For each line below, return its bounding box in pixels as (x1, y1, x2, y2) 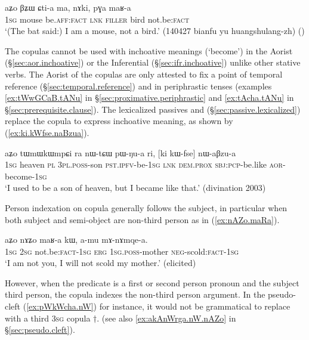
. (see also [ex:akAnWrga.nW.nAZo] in (97, 311, 236, 324)
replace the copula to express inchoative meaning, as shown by (5, 115, 233, 127)
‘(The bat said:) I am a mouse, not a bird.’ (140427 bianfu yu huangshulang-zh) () (5, 24, 305, 37)
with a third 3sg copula (5, 311, 91, 324)
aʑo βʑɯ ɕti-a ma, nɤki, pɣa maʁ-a (5, 1, 131, 13)
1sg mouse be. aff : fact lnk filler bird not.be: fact (5, 13, 190, 25)
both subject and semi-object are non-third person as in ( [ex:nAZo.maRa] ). (5, 213, 280, 225)
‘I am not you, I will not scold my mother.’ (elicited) (5, 256, 196, 269)
